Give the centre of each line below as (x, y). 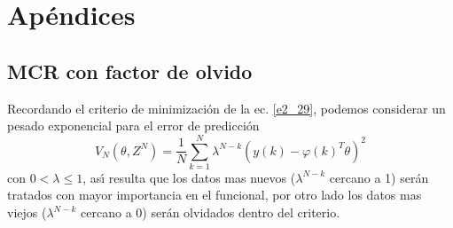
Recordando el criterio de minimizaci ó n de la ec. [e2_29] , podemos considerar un (226, 108)
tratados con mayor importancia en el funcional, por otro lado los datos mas (215, 195)
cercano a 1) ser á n (379, 177)
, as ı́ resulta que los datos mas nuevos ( (189, 177)
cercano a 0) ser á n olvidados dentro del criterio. (211, 212)
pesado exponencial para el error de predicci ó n (133, 126)
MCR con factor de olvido (130, 71)
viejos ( (27, 212)
